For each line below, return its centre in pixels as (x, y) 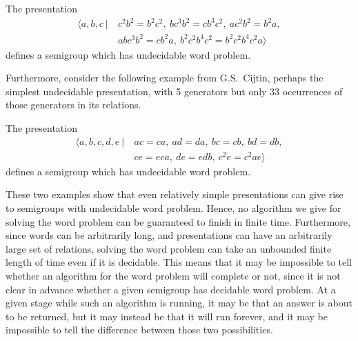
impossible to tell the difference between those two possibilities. (139, 330)
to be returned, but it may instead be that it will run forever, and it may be (167, 316)
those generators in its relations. (73, 105)
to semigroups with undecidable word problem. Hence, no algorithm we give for (173, 207)
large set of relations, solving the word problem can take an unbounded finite (169, 248)
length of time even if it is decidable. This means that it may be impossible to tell (179, 262)
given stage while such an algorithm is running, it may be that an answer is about (179, 303)
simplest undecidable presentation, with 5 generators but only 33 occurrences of (174, 91)
